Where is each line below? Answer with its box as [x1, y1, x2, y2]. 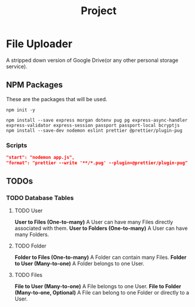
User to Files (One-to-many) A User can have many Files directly [14, 219, 173, 226]
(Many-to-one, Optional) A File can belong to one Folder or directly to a [14, 289, 190, 296]
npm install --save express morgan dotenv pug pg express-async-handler [6, 117, 188, 123]
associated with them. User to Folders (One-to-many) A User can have [14, 225, 188, 232]
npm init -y [6, 107, 35, 113]
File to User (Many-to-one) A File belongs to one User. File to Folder [14, 283, 181, 290]
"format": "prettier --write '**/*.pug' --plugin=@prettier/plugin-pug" [6, 160, 188, 166]
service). [6, 63, 28, 70]
